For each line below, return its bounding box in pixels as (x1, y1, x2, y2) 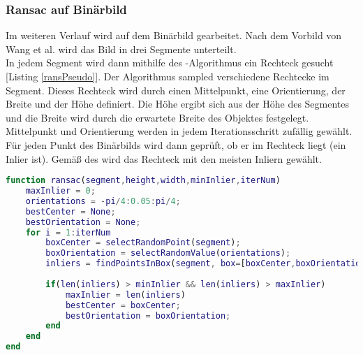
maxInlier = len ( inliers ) (65, 289, 186, 300)
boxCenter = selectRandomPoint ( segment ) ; (45, 238, 241, 248)
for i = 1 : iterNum (25, 227, 111, 238)
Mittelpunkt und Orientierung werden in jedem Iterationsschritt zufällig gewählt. (6, 124, 353, 138)
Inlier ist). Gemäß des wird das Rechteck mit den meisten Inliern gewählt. (6, 151, 322, 166)
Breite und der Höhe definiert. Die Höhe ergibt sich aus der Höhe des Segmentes (6, 96, 350, 111)
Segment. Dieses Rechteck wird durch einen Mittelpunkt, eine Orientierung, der (6, 82, 346, 97)
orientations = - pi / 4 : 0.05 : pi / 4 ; (25, 196, 181, 206)
